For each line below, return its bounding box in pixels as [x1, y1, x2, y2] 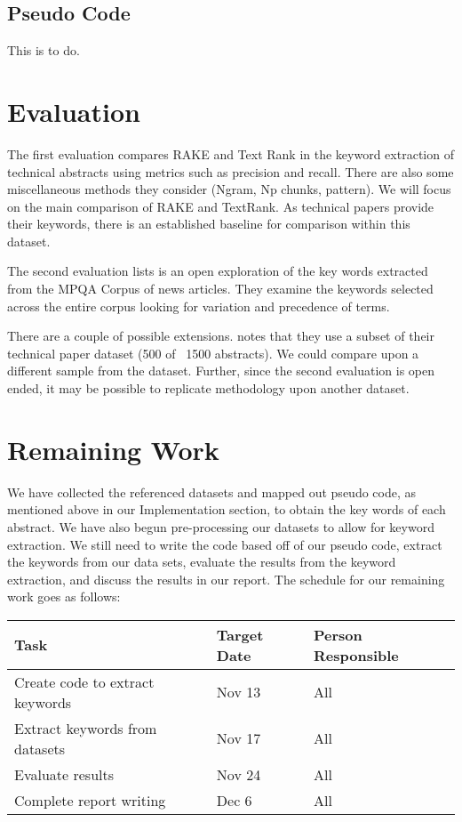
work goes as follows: [7, 587, 121, 606]
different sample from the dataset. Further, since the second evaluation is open [7, 361, 434, 380]
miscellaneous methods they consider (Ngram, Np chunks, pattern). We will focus [7, 180, 451, 198]
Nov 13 [216, 681, 261, 703]
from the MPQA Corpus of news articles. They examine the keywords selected [7, 279, 434, 298]
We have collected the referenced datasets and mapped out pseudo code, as [7, 482, 417, 501]
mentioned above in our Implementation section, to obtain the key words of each [7, 500, 446, 519]
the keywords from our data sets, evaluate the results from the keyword [7, 552, 396, 571]
